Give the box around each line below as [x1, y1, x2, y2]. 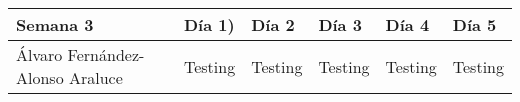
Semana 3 [16, 13, 94, 36]
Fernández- [67, 43, 145, 66]
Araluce [68, 66, 123, 89]
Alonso [16, 66, 64, 89]
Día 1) [183, 13, 235, 36]
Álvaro [16, 43, 63, 66]
